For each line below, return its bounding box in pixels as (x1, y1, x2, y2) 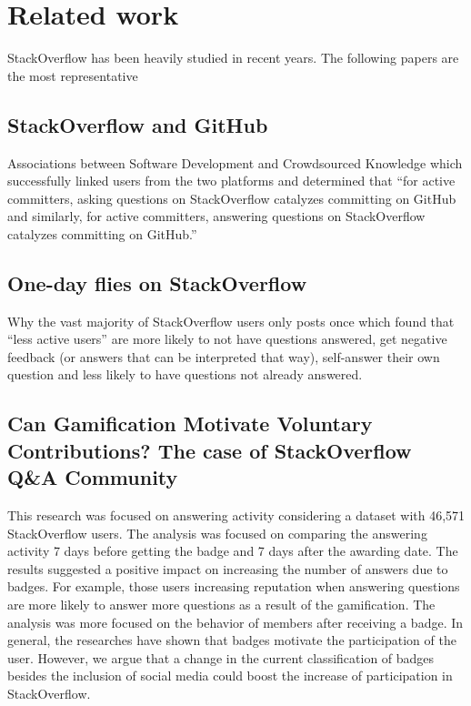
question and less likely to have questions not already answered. (7, 365, 363, 384)
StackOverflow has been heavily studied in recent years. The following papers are (7, 48, 459, 67)
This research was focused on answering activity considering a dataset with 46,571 (7, 506, 466, 525)
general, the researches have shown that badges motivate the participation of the (7, 630, 456, 650)
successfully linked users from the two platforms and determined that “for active (7, 171, 456, 190)
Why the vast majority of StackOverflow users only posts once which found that (7, 311, 455, 330)
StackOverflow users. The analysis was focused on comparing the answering (7, 523, 427, 542)
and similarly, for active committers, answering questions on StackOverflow (7, 207, 426, 226)
